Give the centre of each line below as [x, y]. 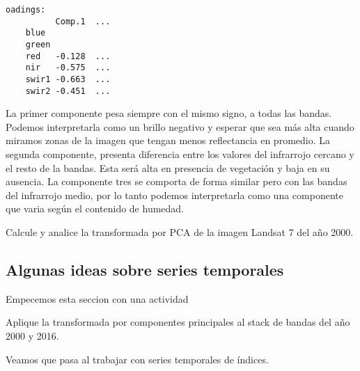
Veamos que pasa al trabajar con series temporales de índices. [137, 359]
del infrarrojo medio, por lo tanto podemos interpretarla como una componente [174, 195]
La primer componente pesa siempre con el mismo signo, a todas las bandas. [169, 113]
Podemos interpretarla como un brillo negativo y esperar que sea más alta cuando [180, 126]
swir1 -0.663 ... [68, 79]
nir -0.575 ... [68, 68]
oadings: [26, 10]
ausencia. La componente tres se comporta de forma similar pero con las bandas [177, 181]
